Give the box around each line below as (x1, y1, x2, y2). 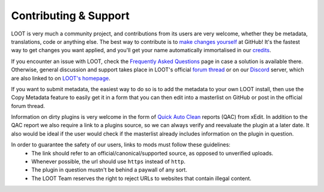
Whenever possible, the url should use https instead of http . (31, 158, 186, 165)
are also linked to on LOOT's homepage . (11, 74, 110, 82)
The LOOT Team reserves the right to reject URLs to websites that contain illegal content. (31, 175, 252, 182)
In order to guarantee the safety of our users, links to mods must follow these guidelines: (11, 141, 231, 148)
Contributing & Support (11, 9, 130, 22)
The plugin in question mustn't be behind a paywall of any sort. (31, 166, 187, 173)
